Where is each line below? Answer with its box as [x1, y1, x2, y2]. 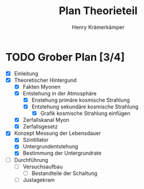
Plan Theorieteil [59, 4, 138, 18]
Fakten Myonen [22, 83, 61, 90]
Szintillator [22, 137, 49, 144]
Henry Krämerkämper [72, 24, 125, 31]
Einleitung [14, 69, 39, 77]
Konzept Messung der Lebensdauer [14, 130, 101, 137]
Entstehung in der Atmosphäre [22, 89, 97, 97]
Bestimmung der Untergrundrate [22, 150, 102, 157]
